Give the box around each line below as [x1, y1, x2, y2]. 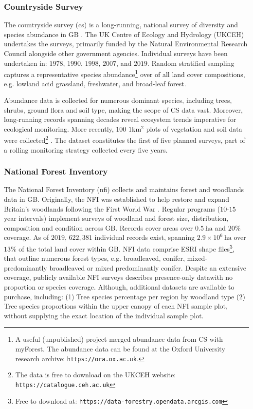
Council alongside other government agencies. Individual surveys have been [4, 48, 228, 58]
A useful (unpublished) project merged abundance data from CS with [15, 334, 223, 344]
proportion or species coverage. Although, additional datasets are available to [4, 282, 235, 292]
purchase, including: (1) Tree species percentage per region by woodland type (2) [4, 291, 245, 301]
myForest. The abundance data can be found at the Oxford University [15, 344, 225, 354]
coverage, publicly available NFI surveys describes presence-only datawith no [4, 272, 233, 282]
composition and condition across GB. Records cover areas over [4, 222, 193, 233]
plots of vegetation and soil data [146, 123, 242, 134]
